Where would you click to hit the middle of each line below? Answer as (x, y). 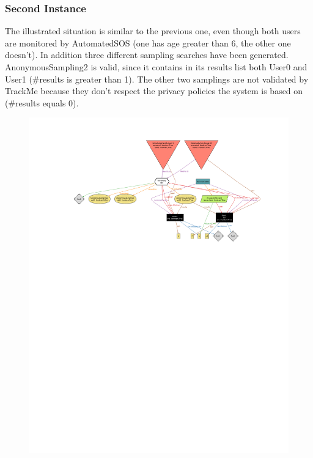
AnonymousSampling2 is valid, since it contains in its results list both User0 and (156, 67)
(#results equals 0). (42, 102)
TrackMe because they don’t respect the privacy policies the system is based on (154, 91)
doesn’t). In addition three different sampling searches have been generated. (147, 55)
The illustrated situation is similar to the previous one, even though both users (153, 31)
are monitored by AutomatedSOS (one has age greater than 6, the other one (148, 42)
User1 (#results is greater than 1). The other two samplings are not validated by (157, 79)
